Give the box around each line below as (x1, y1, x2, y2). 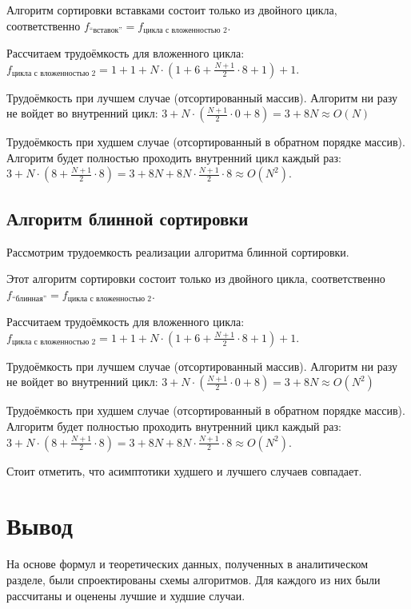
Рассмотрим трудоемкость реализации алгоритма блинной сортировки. (6, 243, 349, 260)
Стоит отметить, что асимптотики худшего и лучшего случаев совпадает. (6, 462, 362, 479)
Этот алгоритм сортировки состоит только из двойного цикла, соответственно (6, 270, 385, 287)
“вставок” (89, 26, 122, 35)
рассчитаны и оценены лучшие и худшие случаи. (6, 587, 245, 603)
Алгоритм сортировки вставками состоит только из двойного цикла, (6, 2, 337, 18)
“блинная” (11, 295, 47, 304)
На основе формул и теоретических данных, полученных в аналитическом (6, 555, 369, 572)
